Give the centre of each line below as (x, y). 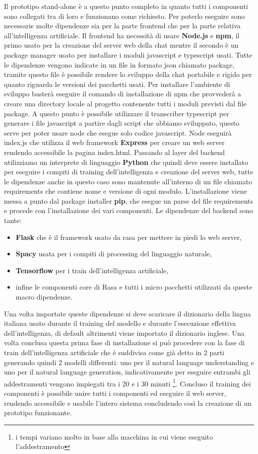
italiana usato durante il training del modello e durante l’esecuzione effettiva (120, 323)
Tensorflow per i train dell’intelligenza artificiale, (92, 270)
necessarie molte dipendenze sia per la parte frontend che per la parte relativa (122, 26)
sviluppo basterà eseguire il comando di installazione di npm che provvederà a (123, 94)
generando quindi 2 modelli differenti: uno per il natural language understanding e (129, 362)
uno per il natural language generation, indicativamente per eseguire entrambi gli (127, 372)
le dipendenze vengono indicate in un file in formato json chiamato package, (119, 64)
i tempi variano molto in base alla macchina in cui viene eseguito (114, 436)
